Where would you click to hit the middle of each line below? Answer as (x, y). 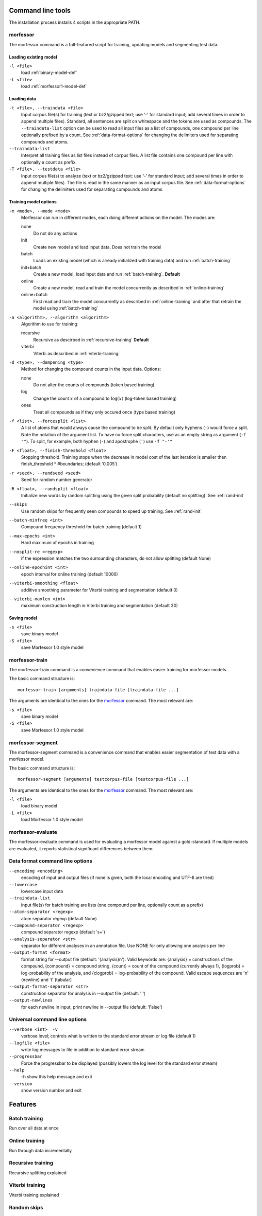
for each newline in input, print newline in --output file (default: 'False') (92, 1007)
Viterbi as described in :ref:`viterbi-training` (76, 353)
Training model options (33, 202)
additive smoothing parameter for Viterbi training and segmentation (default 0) (99, 590)
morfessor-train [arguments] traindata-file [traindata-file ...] (98, 690)
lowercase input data (42, 891)
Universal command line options (48, 1019)
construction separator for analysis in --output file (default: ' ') (83, 993)
